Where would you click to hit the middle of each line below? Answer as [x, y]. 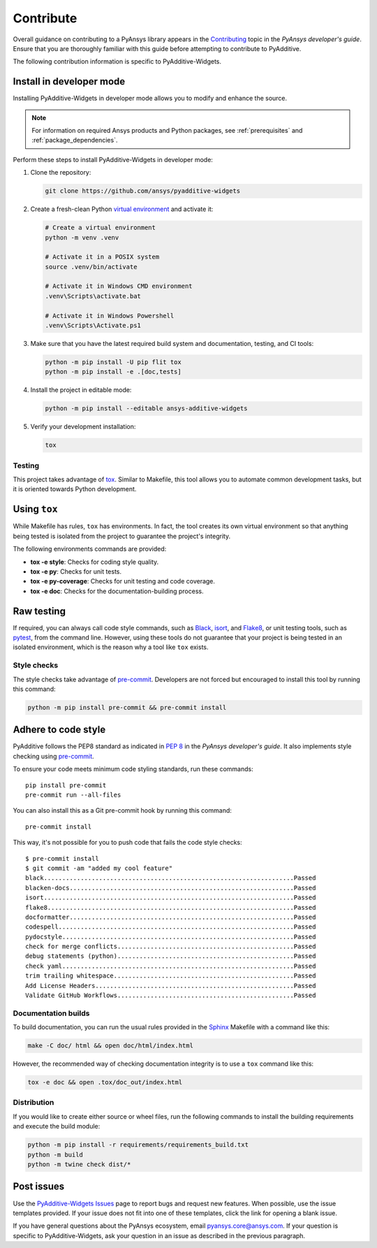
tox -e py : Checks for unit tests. [76, 571]
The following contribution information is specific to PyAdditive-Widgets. [117, 61]
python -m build [56, 1154]
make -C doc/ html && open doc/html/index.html [110, 1046]
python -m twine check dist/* [79, 1164]
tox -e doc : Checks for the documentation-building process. [117, 591]
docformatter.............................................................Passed [171, 917]
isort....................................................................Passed [171, 898]
